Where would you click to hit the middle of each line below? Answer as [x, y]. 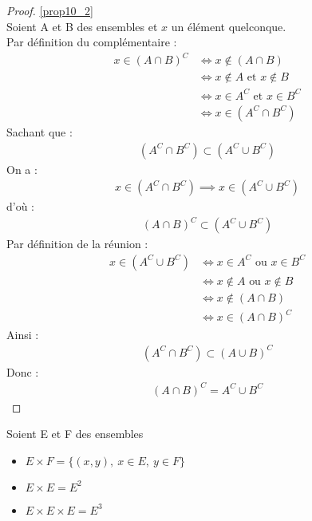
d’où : [21, 206]
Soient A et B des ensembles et [82, 26]
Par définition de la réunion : [77, 244]
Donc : [23, 371]
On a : [22, 169]
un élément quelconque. [229, 26]
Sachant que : [39, 131]
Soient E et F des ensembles [75, 434]
